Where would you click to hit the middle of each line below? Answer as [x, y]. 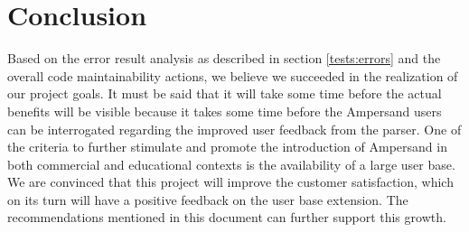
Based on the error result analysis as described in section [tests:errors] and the [224, 58]
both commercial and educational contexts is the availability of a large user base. [231, 164]
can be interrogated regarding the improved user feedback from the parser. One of [234, 129]
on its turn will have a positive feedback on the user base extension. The [208, 199]
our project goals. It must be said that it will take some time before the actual [225, 93]
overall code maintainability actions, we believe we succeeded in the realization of [233, 75]
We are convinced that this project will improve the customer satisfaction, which [230, 182]
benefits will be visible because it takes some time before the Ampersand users [225, 111]
